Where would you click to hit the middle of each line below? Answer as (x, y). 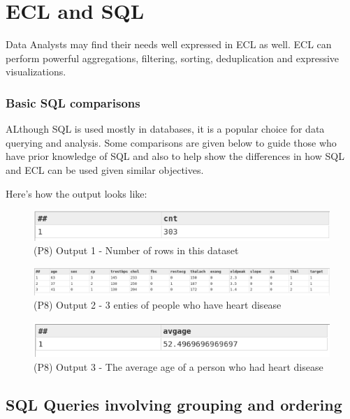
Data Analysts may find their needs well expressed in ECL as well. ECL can (169, 44)
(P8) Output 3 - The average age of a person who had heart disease (178, 366)
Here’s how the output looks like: (76, 193)
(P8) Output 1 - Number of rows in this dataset (136, 250)
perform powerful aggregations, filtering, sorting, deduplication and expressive (173, 58)
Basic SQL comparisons (73, 102)
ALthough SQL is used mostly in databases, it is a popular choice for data (165, 129)
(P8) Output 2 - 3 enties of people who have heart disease (158, 305)
